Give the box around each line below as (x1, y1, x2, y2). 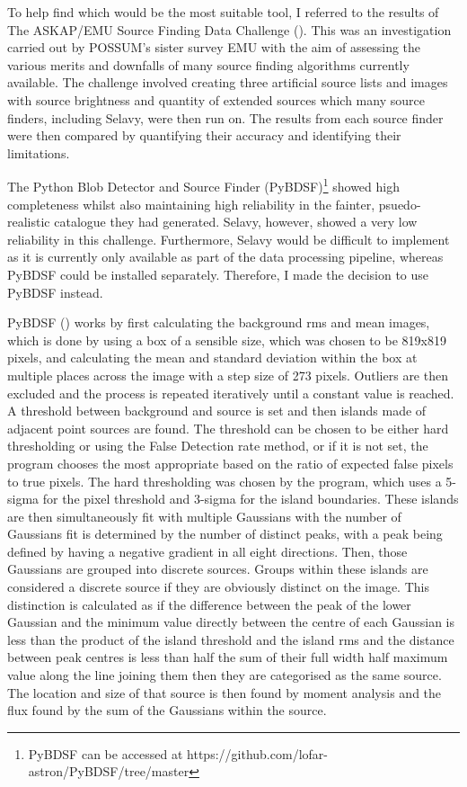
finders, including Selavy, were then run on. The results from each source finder (7, 108, 444, 127)
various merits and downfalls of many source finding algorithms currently (7, 55, 410, 74)
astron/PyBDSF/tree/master (28, 762, 189, 781)
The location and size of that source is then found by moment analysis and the (7, 683, 442, 702)
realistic (7, 212, 50, 231)
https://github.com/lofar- (187, 744, 328, 763)
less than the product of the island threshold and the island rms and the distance (7, 630, 454, 648)
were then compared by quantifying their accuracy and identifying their (7, 126, 401, 145)
